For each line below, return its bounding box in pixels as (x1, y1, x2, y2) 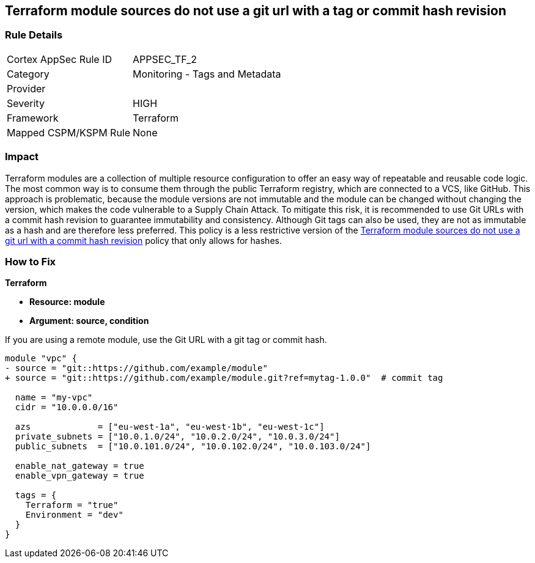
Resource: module (29, 296, 105, 307)
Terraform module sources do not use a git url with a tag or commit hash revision (5, 3, 506, 18)
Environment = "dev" (25, 510, 124, 520)
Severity (7, 97, 45, 109)
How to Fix (5, 255, 56, 268)
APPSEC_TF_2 (133, 53, 197, 65)
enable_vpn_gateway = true (15, 471, 144, 481)
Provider (7, 82, 46, 95)
